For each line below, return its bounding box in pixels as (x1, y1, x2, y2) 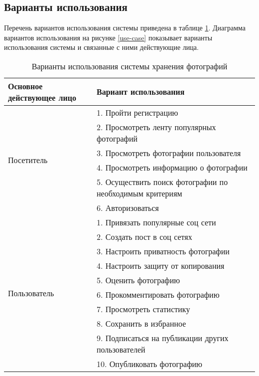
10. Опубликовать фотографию (97, 358, 203, 370)
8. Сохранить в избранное (97, 317, 186, 329)
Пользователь (8, 287, 54, 299)
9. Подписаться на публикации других (97, 332, 229, 344)
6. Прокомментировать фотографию (97, 288, 220, 300)
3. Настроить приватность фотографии (97, 245, 230, 257)
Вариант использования (97, 86, 185, 98)
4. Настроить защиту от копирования (97, 259, 225, 271)
